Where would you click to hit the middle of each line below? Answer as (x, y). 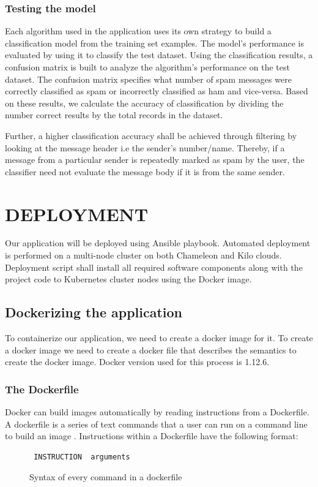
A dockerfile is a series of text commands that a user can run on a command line (156, 424)
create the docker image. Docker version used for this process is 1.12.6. (137, 362)
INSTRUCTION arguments (82, 457)
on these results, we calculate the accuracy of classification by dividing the (144, 103)
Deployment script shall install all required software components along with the (154, 267)
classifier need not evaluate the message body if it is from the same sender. (145, 171)
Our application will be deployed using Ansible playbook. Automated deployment (158, 243)
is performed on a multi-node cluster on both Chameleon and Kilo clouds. (143, 255)
